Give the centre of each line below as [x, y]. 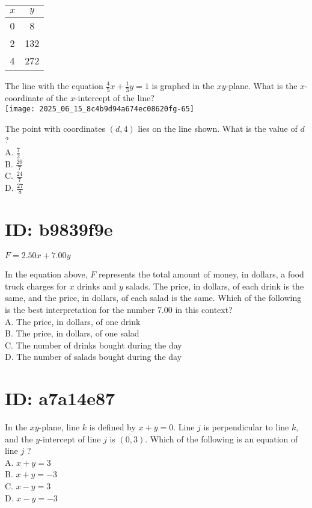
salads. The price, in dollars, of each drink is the [215, 286]
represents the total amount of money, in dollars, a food [201, 274]
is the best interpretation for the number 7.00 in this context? [119, 309]
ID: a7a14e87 [60, 398]
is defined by [112, 427]
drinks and [97, 286]
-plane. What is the [262, 85]
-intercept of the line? [115, 98]
